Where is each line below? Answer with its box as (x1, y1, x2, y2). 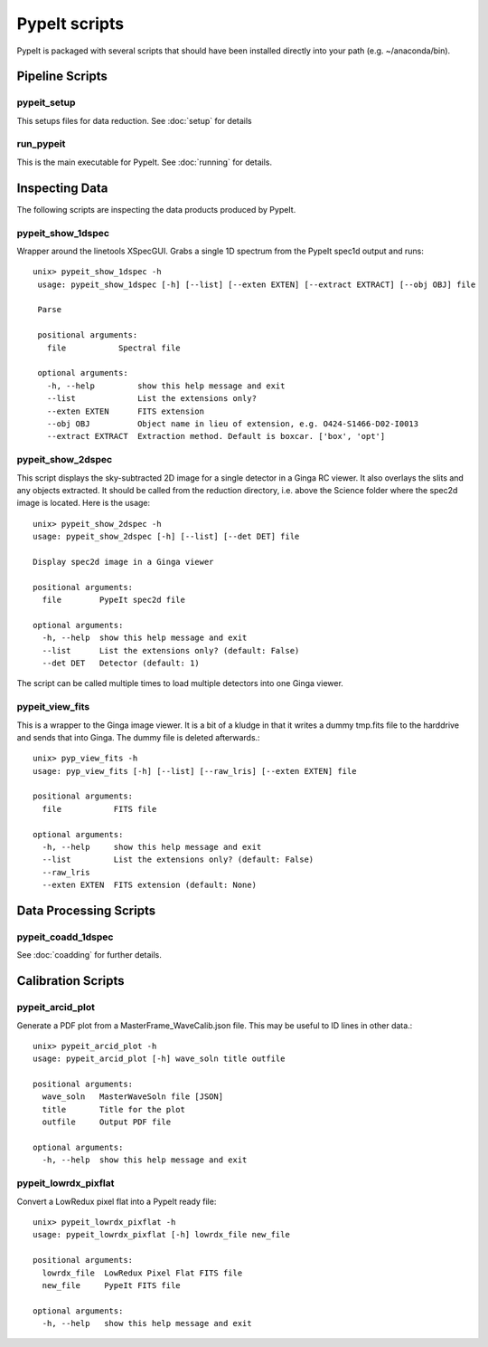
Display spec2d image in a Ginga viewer (33, 557, 214, 567)
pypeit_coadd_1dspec (16, 931, 114, 943)
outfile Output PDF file (42, 1117, 172, 1127)
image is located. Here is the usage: (16, 498, 151, 509)
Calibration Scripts (16, 973, 126, 989)
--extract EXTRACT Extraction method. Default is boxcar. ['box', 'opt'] (46, 431, 386, 442)
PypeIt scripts (16, 14, 125, 33)
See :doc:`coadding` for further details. (16, 950, 163, 960)
